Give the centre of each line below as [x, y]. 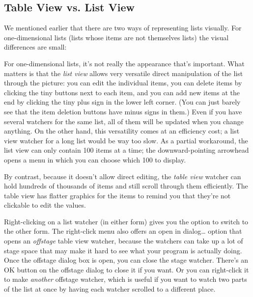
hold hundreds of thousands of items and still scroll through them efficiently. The [126, 186]
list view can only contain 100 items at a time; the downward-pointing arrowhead [126, 150]
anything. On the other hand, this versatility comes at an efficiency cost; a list [122, 131]
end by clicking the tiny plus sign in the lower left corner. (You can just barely [122, 102]
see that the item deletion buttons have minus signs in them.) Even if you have [123, 111]
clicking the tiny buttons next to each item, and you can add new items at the [122, 92]
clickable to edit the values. [45, 205]
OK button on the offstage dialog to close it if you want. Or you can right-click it [126, 269]
